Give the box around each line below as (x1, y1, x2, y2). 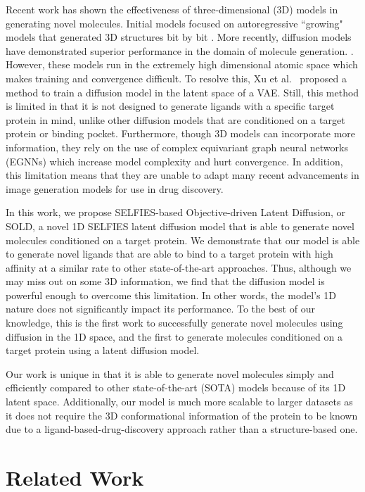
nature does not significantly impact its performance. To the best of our (6, 301, 315, 316)
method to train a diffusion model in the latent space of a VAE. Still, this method (6, 84, 359, 99)
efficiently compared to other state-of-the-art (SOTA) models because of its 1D (6, 380, 346, 395)
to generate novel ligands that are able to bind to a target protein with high (6, 246, 333, 261)
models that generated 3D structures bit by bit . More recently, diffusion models (6, 30, 352, 44)
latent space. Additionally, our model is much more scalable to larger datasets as (6, 394, 353, 409)
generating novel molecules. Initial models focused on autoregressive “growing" (6, 15, 343, 30)
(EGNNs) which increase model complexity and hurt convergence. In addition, (6, 153, 343, 168)
